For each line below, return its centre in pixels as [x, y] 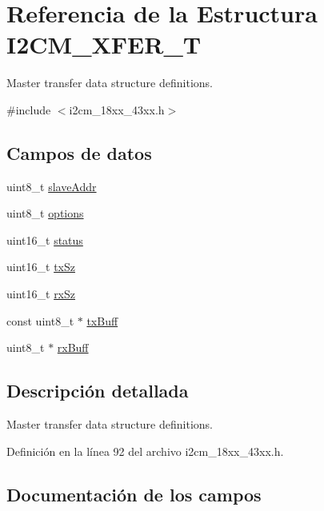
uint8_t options [45, 213]
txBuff [102, 320]
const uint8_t [40, 320]
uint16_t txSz [41, 267]
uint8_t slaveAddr [52, 186]
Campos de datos [79, 152]
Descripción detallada [98, 391]
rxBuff [73, 347]
